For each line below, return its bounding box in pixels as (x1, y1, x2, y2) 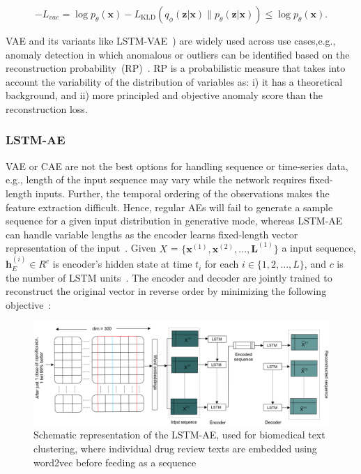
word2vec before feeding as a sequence (33, 454, 197, 469)
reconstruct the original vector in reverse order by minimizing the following (6, 284, 327, 298)
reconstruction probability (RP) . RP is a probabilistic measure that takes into (6, 61, 346, 75)
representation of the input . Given (6, 240, 156, 255)
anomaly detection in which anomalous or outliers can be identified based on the (6, 47, 350, 61)
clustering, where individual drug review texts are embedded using (33, 441, 317, 455)
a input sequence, (282, 240, 356, 255)
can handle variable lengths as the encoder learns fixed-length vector (6, 227, 298, 241)
